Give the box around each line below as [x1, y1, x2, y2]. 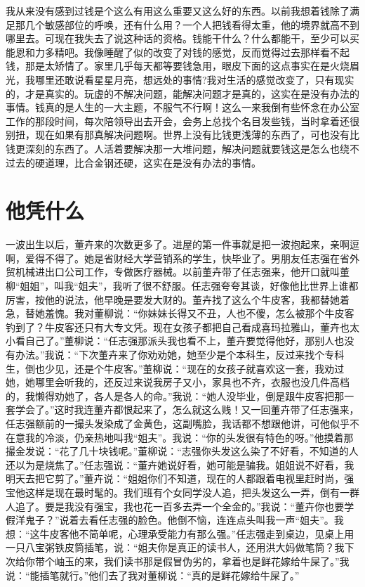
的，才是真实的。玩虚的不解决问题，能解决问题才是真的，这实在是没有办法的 [6, 86, 359, 101]
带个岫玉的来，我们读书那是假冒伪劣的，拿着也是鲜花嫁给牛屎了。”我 [34, 553, 350, 568]
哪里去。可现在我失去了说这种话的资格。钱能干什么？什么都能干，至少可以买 [6, 31, 359, 46]
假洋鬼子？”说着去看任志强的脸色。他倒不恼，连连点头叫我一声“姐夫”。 [6, 512, 334, 527]
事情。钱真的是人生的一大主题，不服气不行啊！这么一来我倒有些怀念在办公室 [6, 100, 359, 115]
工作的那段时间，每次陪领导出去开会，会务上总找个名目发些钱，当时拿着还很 [6, 113, 359, 128]
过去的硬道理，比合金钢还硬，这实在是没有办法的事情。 [6, 155, 261, 169]
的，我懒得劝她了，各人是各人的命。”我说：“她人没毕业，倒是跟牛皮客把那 [6, 388, 345, 403]
